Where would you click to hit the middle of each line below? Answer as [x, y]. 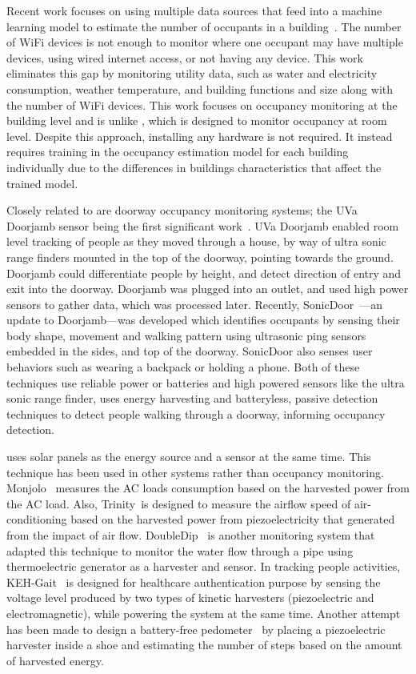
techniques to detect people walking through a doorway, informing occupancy [196, 413]
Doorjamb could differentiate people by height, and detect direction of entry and [204, 273]
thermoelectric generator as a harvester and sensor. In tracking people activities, [204, 566]
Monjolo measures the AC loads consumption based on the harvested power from [208, 488]
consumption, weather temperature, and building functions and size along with [200, 88]
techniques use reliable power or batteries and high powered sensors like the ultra [206, 382]
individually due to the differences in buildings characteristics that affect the [194, 167]
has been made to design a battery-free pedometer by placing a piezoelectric [196, 629]
